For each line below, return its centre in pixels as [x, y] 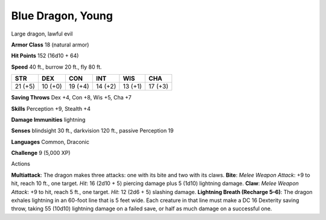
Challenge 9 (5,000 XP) [41, 153]
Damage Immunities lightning [48, 119]
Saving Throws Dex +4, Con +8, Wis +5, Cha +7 [72, 98]
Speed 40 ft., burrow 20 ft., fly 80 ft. [56, 67]
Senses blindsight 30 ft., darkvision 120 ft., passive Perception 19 [92, 131]
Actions [21, 164]
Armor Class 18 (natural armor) [50, 45]
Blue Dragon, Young [62, 16]
